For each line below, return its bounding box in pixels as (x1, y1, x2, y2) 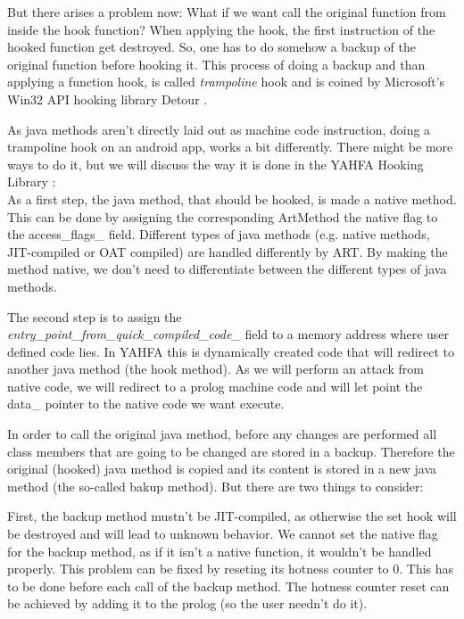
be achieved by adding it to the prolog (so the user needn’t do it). (7, 594, 368, 613)
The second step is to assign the (7, 307, 182, 326)
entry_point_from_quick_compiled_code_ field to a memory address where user (7, 325, 450, 343)
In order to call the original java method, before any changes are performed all (7, 425, 437, 443)
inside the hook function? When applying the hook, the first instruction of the (7, 20, 435, 38)
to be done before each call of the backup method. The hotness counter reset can (7, 576, 450, 595)
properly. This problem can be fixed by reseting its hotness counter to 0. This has (7, 559, 454, 578)
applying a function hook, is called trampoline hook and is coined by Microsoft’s (7, 72, 445, 91)
